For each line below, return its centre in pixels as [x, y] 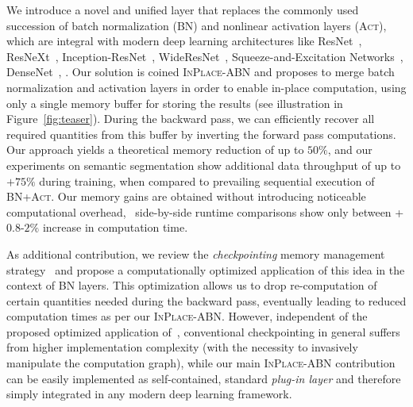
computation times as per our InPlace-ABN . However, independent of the [187, 316]
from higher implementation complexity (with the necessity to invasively [182, 347]
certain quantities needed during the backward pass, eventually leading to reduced [206, 300]
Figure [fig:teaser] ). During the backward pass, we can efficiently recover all [191, 119]
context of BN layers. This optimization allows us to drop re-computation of [192, 285]
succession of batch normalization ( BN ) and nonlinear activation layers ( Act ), [197, 25]
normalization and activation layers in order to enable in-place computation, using [206, 87]
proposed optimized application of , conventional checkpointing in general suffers [203, 331]
